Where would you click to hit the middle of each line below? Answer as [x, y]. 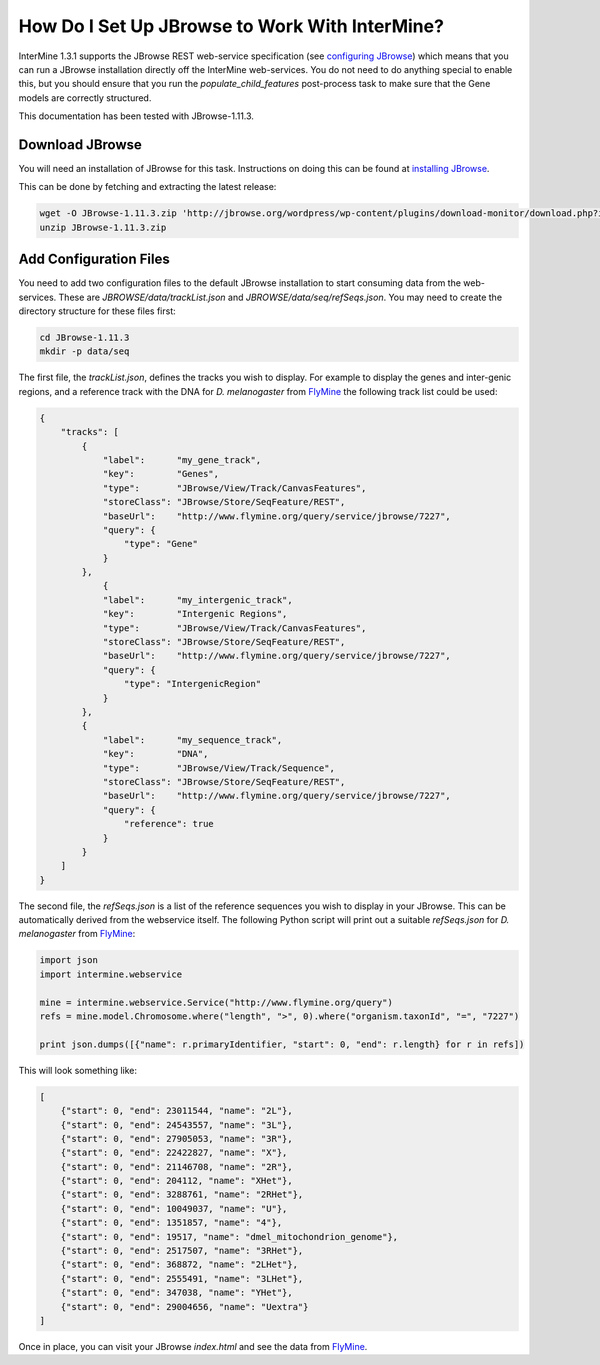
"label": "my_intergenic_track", [198, 599]
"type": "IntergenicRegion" [192, 684]
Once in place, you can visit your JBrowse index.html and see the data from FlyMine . [193, 1346]
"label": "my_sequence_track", [192, 739]
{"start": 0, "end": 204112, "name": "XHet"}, [177, 1181]
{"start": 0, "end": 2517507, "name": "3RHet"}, [182, 1251]
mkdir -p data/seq [84, 351]
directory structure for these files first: [97, 311]
